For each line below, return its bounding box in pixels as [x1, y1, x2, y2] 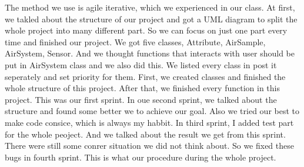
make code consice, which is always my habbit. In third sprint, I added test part [5, 116, 294, 128]
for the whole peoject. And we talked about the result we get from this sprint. [5, 128, 286, 140]
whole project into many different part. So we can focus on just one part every [5, 24, 288, 36]
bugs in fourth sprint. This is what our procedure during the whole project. [5, 151, 276, 163]
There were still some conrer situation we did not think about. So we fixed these [5, 139, 294, 152]
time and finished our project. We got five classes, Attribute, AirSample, [5, 35, 266, 48]
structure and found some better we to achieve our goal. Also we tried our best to [5, 105, 300, 117]
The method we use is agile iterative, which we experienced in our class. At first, [5, 1, 295, 13]
